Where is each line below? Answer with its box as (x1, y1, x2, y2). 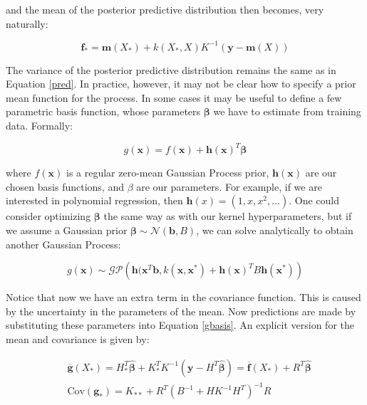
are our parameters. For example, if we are (136, 179, 322, 194)
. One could (289, 193, 340, 208)
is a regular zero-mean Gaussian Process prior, (66, 165, 269, 180)
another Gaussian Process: (6, 236, 121, 251)
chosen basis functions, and (6, 179, 124, 194)
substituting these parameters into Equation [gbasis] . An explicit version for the (6, 317, 354, 332)
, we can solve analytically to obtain (196, 222, 353, 237)
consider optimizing (6, 209, 91, 223)
